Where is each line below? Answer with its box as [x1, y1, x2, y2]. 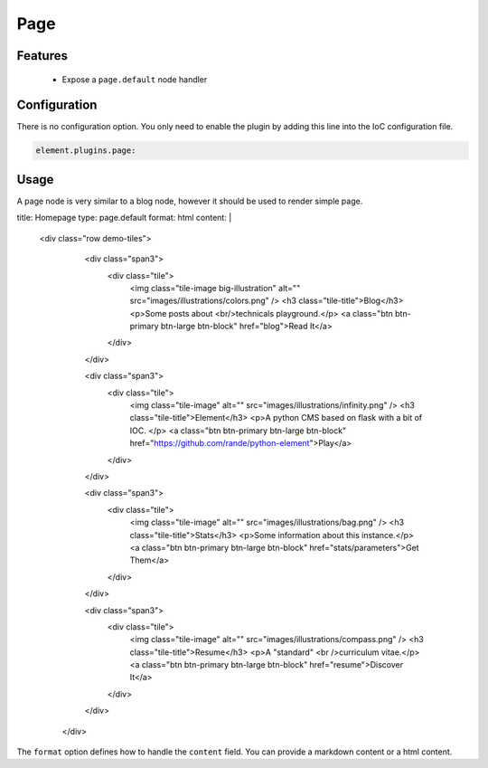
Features [16, 48, 68, 63]
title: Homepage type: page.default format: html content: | [16, 213, 232, 223]
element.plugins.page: [35, 146, 136, 156]
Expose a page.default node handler [61, 73, 208, 85]
